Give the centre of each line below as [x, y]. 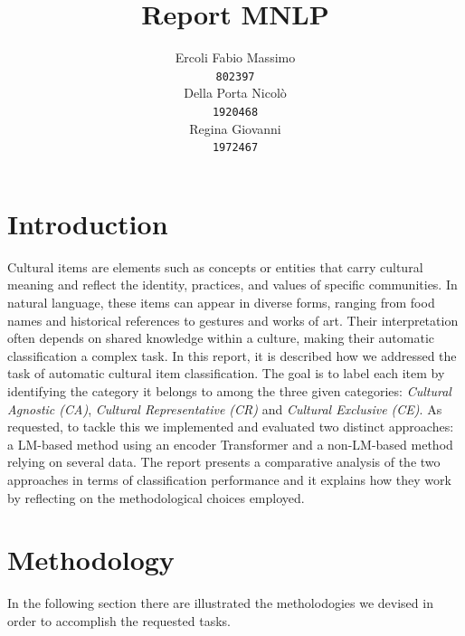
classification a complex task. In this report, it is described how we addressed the [232, 355]
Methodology [91, 560]
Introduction [88, 223]
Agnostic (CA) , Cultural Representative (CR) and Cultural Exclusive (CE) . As [225, 408]
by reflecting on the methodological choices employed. [156, 497]
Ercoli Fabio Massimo [235, 57]
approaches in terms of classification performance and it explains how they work [229, 479]
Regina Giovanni [235, 128]
